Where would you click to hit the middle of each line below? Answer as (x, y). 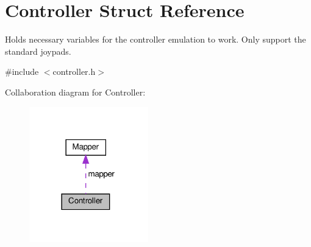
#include (22, 71)
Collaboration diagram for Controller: (75, 92)
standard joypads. (38, 51)
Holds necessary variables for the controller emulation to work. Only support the (155, 39)
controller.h (74, 71)
